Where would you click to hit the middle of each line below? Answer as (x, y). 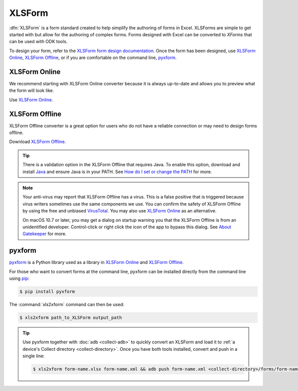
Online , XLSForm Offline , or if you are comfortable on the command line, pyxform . (93, 58)
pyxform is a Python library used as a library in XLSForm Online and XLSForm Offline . (96, 262)
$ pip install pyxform (47, 292)
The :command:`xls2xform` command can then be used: (67, 305)
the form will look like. (32, 91)
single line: (34, 356)
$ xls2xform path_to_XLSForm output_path (71, 318)
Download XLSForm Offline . (38, 142)
